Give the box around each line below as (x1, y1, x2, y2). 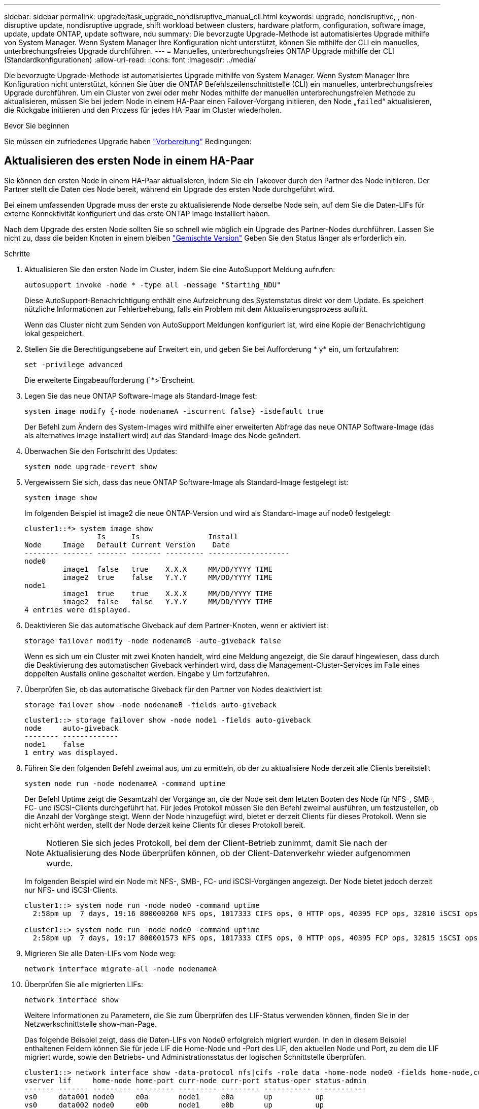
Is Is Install (97, 532, 238, 541)
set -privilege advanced (24, 360, 123, 369)
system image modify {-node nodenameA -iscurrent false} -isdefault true (24, 407, 324, 415)
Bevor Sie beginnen (4, 121, 70, 130)
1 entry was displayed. (24, 748, 119, 757)
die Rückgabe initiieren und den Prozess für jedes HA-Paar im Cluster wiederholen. (4, 106, 282, 114)
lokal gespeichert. (24, 329, 84, 338)
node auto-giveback (24, 724, 119, 732)
